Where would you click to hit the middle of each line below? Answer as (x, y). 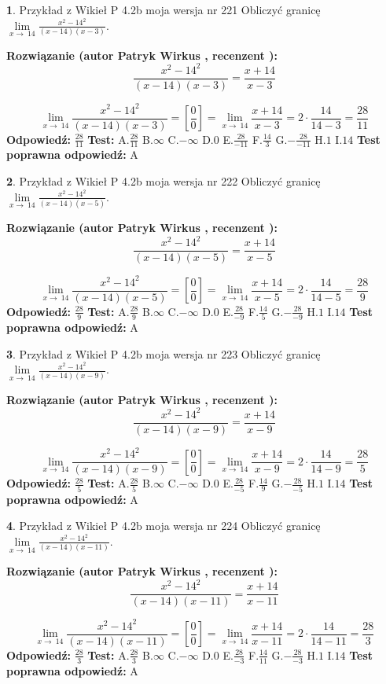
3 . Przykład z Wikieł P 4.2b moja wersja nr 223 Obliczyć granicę (164, 353)
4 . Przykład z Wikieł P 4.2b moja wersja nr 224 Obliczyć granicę (164, 526)
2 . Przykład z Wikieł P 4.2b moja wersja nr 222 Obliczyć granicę (164, 181)
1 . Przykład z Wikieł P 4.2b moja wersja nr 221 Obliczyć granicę (164, 9)
